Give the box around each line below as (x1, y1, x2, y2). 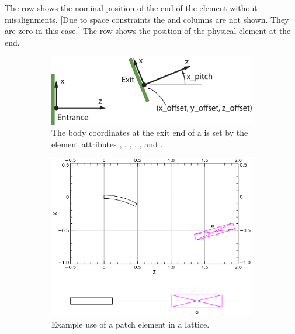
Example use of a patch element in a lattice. (51, 318, 210, 330)
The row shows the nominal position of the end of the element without (5, 2, 258, 13)
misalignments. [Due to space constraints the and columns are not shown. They (5, 13, 289, 25)
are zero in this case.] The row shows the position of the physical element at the (5, 25, 291, 37)
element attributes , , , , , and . (51, 137, 163, 150)
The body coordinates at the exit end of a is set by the (51, 126, 248, 139)
